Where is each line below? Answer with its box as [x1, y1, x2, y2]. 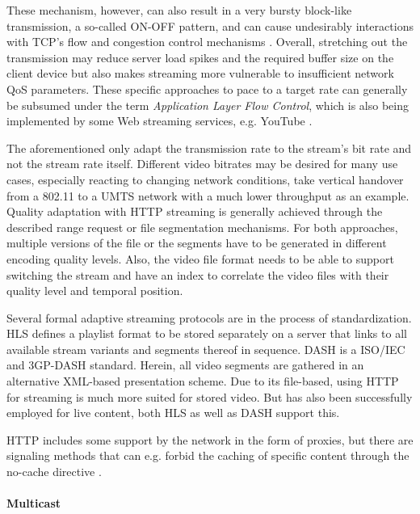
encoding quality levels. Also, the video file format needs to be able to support [6, 250, 394, 267]
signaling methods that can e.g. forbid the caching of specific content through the [6, 447, 409, 464]
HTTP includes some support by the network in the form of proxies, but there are [6, 431, 414, 448]
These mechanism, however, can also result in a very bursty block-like [6, 2, 352, 18]
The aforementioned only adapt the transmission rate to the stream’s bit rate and [6, 139, 412, 156]
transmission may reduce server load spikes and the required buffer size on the [6, 48, 394, 65]
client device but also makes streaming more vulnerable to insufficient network [6, 65, 394, 82]
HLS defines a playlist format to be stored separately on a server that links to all [6, 325, 407, 342]
